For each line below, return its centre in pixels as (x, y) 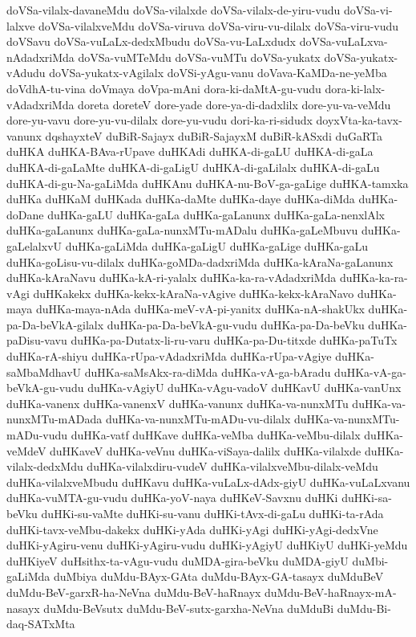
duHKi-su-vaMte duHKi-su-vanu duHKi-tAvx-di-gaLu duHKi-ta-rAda (212, 513)
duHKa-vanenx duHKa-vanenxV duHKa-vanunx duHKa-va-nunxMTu (178, 403)
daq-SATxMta (41, 624)
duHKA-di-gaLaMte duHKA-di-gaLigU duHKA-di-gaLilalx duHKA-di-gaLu (193, 167)
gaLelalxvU (34, 245)
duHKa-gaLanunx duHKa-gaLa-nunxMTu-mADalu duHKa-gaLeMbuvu (182, 230)
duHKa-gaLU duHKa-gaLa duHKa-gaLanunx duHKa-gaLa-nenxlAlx (216, 214)
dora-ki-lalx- (355, 88)
